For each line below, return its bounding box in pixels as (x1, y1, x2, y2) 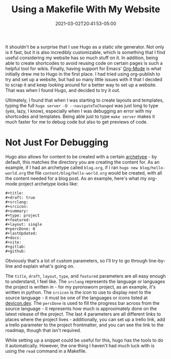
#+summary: (5, 208, 29, 213)
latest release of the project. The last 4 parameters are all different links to (5, 310, 161, 317)
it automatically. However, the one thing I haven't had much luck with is (5, 342, 155, 348)
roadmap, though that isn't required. (5, 327, 82, 333)
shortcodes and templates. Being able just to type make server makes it (5, 113, 155, 119)
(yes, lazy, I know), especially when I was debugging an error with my (5, 108, 152, 114)
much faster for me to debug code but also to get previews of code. (5, 118, 148, 125)
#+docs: (5, 235, 22, 241)
